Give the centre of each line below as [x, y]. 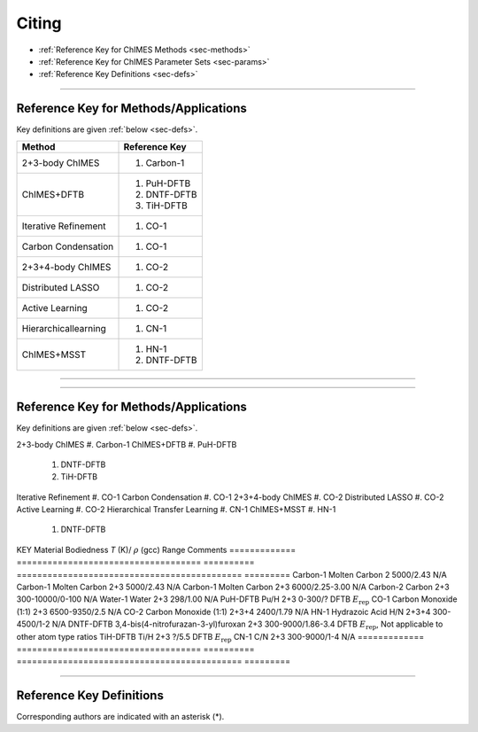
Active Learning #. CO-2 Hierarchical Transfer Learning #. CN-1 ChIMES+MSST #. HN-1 [176, 510]
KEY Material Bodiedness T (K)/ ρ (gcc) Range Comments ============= [156, 549]
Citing [39, 23]
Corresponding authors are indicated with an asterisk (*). [120, 717]
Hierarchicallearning [64, 328]
